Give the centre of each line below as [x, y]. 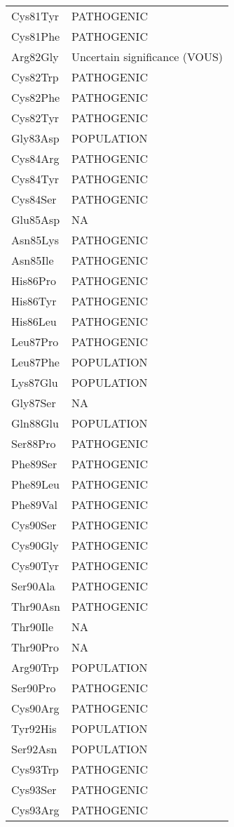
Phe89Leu [35, 484]
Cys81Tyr [35, 16]
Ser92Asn [34, 749]
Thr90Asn [36, 606]
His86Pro [34, 280]
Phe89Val [35, 504]
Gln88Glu [35, 423]
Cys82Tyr [35, 118]
